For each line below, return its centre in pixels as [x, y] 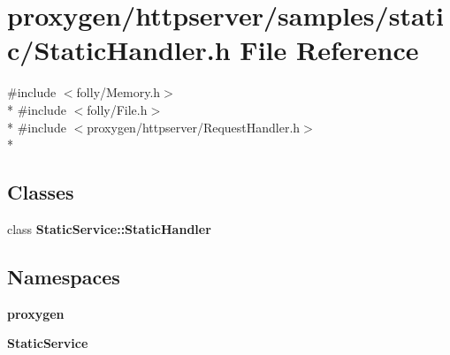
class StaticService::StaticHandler [109, 228]
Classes [41, 192]
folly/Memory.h [118, 92]
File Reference [329, 50]
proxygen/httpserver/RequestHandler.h [194, 127]
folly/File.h [117, 109]
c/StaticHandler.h [119, 50]
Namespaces [64, 276]
